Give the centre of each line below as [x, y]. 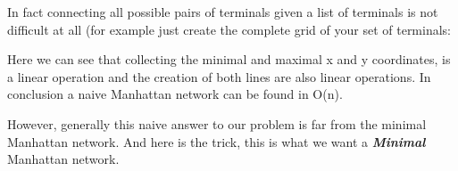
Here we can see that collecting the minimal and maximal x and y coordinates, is [229, 59]
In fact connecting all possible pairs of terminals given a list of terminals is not [223, 12]
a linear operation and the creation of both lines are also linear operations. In [219, 76]
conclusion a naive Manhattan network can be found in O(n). [175, 94]
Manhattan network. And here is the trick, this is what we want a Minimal [217, 141]
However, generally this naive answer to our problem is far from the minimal [217, 123]
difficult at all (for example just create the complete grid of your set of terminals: [229, 29]
